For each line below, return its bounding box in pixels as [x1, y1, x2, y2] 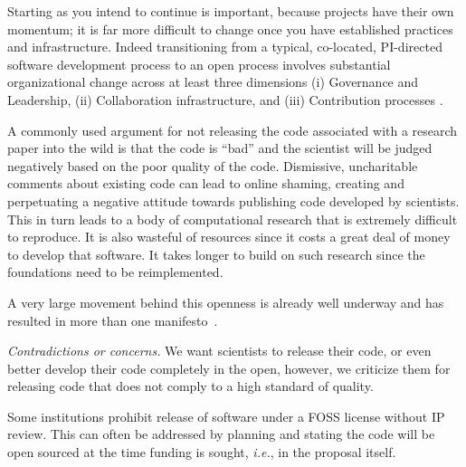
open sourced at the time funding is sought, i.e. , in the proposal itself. [7, 443, 396, 462]
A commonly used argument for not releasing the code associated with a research [7, 120, 458, 139]
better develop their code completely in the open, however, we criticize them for [7, 358, 451, 377]
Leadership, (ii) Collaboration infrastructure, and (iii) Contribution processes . [7, 90, 443, 109]
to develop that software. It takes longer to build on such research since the [7, 244, 425, 263]
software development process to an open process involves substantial [7, 54, 391, 73]
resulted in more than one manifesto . [7, 310, 218, 329]
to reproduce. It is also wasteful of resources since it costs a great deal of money [7, 227, 451, 246]
